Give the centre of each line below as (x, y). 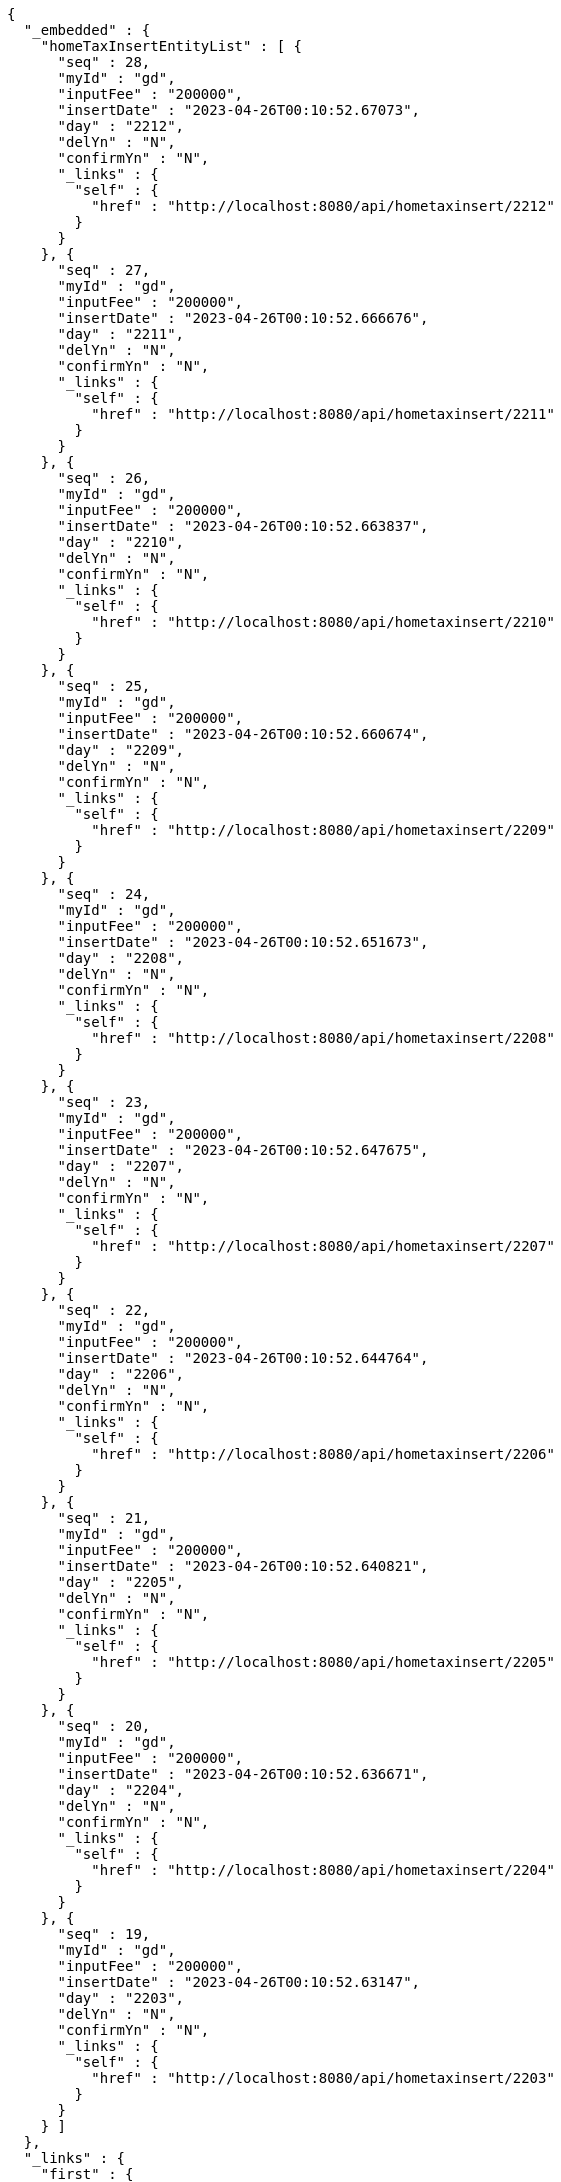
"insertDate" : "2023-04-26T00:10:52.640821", (243, 1566)
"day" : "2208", (121, 958)
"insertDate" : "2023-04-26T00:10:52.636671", (243, 1774)
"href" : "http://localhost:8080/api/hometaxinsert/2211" (323, 414)
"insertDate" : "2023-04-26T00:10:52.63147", (239, 1982)
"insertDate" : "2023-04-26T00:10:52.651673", (243, 942)
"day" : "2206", (121, 1374)
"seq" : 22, (104, 1310)
